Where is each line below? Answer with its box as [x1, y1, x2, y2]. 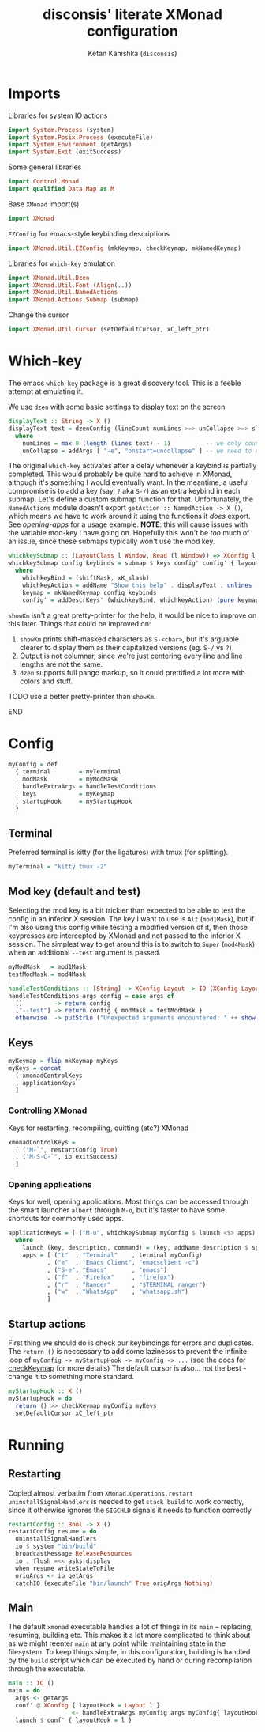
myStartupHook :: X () [8, 1387, 83, 1395]
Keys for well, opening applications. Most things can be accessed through [8, 1197, 248, 1207]
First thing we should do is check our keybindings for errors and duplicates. [8, 1338, 254, 1348]
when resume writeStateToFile [15, 1564, 114, 1572]
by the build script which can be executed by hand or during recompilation [8, 1655, 252, 1666]
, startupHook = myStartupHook [15, 797, 132, 805]
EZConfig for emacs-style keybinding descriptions [8, 229, 170, 238]
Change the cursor [8, 310, 69, 320]
